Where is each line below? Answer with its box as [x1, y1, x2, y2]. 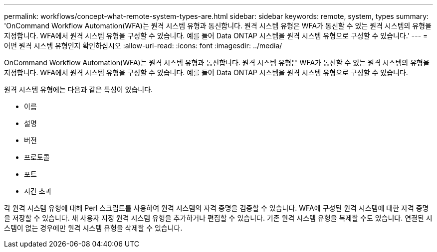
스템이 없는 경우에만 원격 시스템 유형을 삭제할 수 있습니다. [4, 224, 183, 232]
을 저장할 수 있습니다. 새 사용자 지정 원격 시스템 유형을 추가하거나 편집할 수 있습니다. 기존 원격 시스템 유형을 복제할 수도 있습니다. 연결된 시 [4, 214, 433, 222]
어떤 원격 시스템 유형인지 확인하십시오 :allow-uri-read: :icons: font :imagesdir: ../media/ [4, 41, 282, 50]
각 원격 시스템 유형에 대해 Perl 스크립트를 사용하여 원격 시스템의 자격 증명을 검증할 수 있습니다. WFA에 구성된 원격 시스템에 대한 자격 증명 [4, 204, 429, 212]
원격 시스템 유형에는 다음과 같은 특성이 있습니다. [4, 85, 153, 94]
